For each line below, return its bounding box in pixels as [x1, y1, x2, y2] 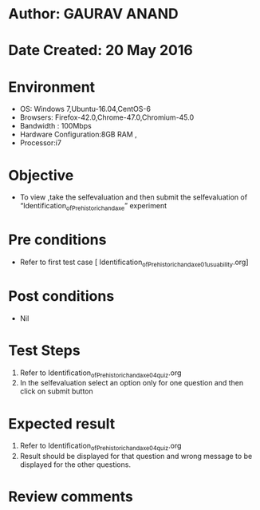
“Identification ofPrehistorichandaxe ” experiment [19, 201, 167, 212]
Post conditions [8, 287, 115, 305]
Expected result [8, 414, 116, 433]
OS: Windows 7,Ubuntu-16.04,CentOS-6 [19, 105, 152, 114]
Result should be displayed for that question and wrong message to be [19, 452, 253, 461]
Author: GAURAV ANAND [8, 5, 179, 23]
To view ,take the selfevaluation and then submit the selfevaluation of [19, 192, 248, 202]
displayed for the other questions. [19, 460, 132, 469]
